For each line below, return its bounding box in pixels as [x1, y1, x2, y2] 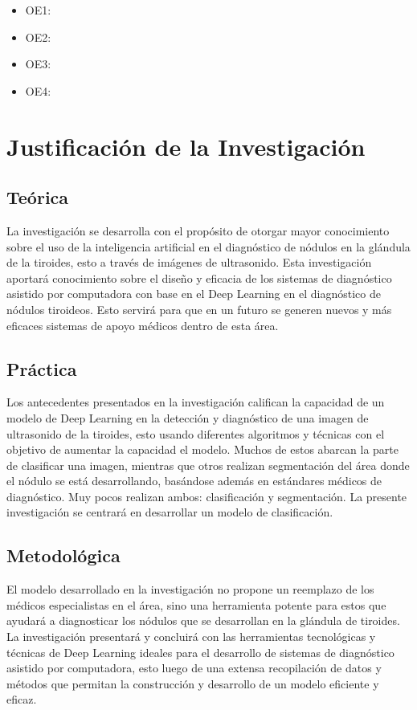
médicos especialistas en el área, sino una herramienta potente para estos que [6, 596, 386, 613]
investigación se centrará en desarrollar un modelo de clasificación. [6, 504, 333, 520]
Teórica [6, 185, 69, 210]
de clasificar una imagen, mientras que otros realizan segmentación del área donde [6, 456, 410, 473]
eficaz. [6, 691, 37, 708]
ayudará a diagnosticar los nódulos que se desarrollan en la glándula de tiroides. [6, 612, 400, 629]
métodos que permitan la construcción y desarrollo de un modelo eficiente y [6, 675, 379, 692]
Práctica [6, 356, 77, 381]
